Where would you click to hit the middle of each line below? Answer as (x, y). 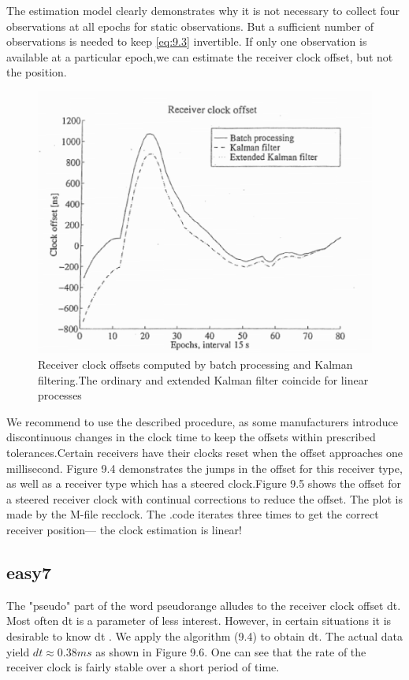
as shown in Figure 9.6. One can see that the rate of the (231, 651)
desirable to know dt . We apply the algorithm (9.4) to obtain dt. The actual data (205, 635)
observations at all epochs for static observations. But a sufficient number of (190, 26)
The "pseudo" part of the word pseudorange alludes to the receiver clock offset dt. (204, 605)
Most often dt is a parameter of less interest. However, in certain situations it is (199, 621)
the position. (37, 72)
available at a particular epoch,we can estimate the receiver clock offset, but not (200, 56)
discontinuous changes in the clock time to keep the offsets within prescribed (191, 437)
